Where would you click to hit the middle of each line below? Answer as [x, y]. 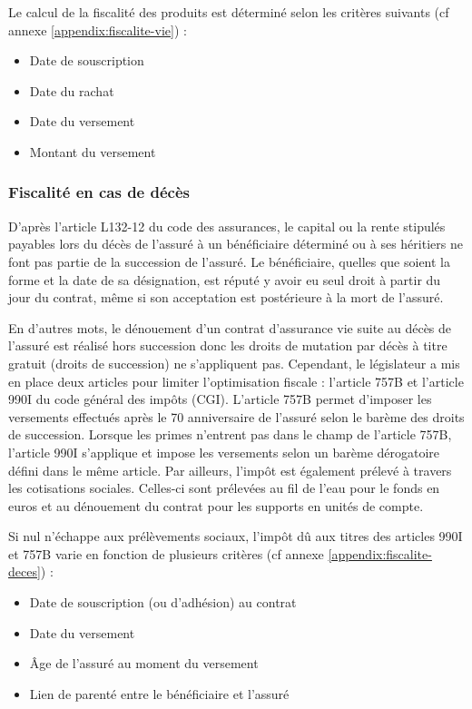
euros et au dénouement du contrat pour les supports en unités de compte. [216, 505]
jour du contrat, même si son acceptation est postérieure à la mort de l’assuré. [226, 297]
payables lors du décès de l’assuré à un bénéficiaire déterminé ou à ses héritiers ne [236, 244]
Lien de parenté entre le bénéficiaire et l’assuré [159, 693]
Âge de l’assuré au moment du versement [144, 663]
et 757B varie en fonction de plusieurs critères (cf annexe [166, 553]
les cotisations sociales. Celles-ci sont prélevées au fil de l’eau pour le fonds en [224, 488]
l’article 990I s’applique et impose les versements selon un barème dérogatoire [224, 452]
